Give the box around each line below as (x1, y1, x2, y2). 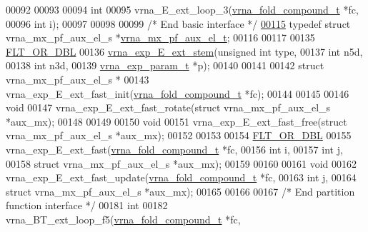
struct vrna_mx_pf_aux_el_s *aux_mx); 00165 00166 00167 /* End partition (6, 183, 355, 198)
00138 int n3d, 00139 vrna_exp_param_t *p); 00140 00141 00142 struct (6, 58, 324, 73)
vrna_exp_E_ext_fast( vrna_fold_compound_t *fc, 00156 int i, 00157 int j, (6, 141, 343, 156)
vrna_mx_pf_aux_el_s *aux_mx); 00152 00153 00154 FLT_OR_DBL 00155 (6, 128, 352, 143)
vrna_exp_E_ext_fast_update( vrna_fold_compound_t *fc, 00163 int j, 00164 (6, 170, 357, 185)
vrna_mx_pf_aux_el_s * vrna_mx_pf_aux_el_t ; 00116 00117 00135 (6, 30, 315, 45)
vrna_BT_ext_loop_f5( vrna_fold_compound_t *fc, (6, 211, 241, 226)
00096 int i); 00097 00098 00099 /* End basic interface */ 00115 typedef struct (6, 16, 351, 31)
